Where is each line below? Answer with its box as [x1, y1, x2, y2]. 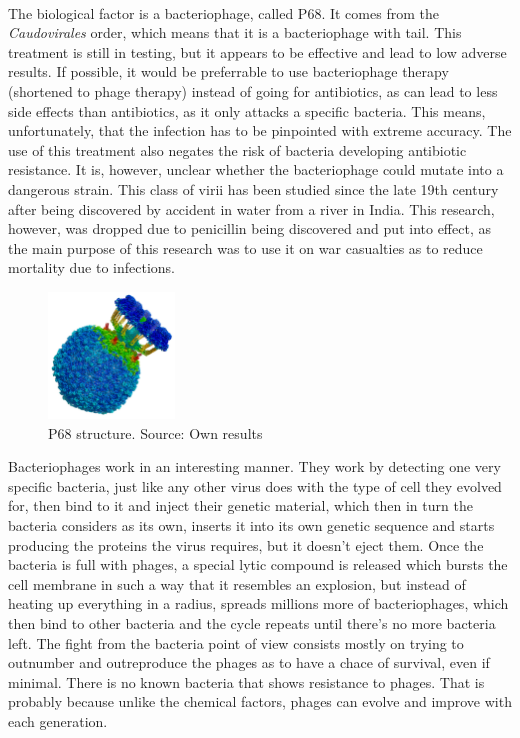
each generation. [8, 711, 108, 731]
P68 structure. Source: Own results [48, 422, 263, 443]
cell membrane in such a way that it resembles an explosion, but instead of [8, 573, 466, 594]
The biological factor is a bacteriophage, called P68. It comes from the [8, 2, 439, 23]
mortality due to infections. [8, 257, 175, 278]
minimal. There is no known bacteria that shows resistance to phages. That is [8, 671, 485, 692]
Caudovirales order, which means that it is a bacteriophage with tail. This [8, 22, 462, 43]
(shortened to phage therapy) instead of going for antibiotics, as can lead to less [8, 80, 498, 101]
